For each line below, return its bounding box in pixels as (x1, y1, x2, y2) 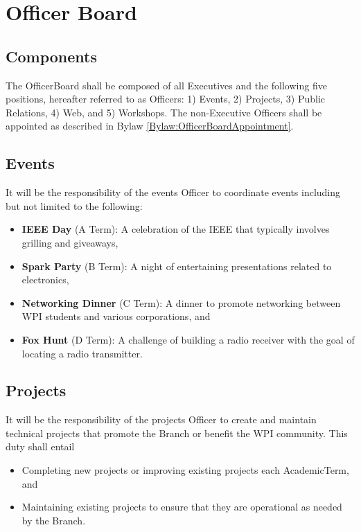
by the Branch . (21, 513, 86, 527)
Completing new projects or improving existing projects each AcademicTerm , (21, 463, 349, 477)
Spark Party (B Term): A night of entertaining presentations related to (21, 258, 332, 273)
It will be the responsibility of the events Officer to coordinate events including (6, 185, 341, 199)
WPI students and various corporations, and (21, 309, 211, 323)
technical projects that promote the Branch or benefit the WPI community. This (6, 425, 348, 440)
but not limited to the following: (6, 198, 143, 213)
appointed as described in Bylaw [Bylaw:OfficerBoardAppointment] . (6, 118, 294, 133)
